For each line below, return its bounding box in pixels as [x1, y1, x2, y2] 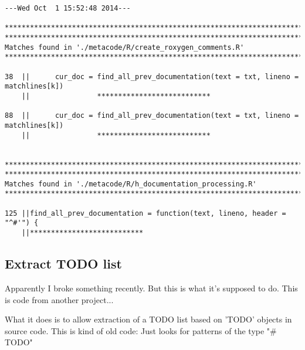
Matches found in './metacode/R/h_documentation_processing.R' [5, 179, 257, 188]
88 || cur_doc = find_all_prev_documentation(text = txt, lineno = [5, 111, 299, 120]
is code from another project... [5, 293, 114, 305]
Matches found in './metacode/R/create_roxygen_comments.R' [5, 43, 245, 52]
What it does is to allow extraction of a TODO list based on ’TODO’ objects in [5, 313, 292, 325]
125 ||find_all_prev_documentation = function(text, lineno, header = [5, 209, 286, 218]
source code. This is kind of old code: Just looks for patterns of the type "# [5, 324, 277, 337]
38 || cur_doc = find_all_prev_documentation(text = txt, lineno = [5, 72, 299, 81]
